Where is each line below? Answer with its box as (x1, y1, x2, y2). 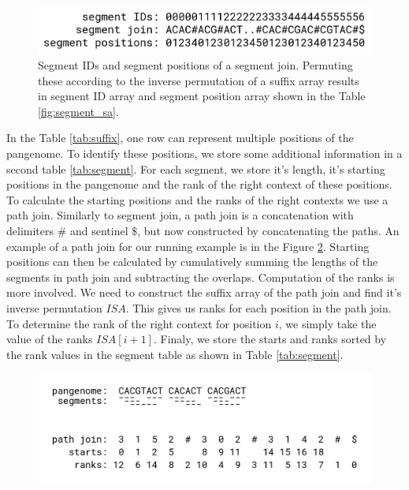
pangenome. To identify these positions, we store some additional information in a (6, 145, 403, 162)
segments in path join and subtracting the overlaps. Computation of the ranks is (6, 268, 395, 285)
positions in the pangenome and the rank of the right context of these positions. (6, 176, 392, 193)
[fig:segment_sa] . (38, 103, 119, 119)
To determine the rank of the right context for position (6, 315, 272, 331)
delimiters (6, 223, 54, 239)
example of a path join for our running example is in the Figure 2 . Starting (6, 238, 370, 254)
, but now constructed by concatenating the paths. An (137, 223, 400, 239)
